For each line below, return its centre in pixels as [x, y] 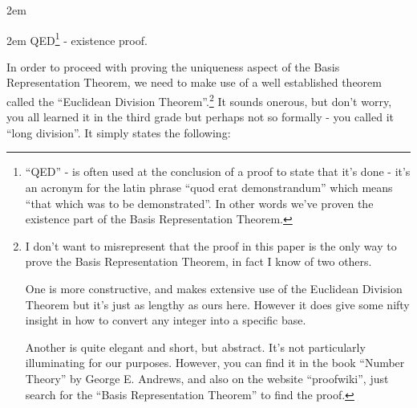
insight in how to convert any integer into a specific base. [166, 320]
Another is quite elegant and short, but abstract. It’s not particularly [195, 347]
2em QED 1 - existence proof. [77, 39]
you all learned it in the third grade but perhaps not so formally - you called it [200, 117]
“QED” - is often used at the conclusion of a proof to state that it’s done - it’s [218, 171]
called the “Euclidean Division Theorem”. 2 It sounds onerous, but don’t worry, [199, 100]
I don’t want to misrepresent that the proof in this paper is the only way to [211, 245]
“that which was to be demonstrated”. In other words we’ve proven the [199, 203]
